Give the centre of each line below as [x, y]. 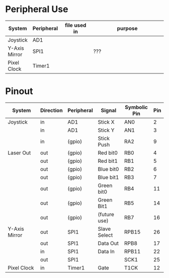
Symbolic [137, 107]
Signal [109, 110]
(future [106, 214]
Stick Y [106, 130]
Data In [106, 251]
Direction [51, 110]
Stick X [106, 122]
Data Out [108, 243]
